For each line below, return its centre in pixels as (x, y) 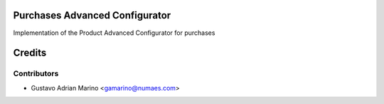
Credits (30, 53)
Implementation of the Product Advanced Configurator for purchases (114, 33)
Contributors (36, 73)
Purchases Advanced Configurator (92, 15)
